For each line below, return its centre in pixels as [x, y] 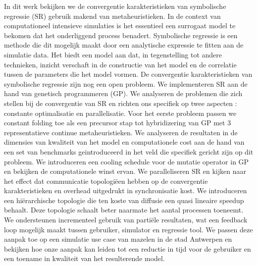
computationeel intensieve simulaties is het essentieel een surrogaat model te [120, 26]
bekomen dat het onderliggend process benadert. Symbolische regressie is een [121, 35]
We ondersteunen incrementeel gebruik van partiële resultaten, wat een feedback [126, 220]
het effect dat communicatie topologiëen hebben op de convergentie [106, 181]
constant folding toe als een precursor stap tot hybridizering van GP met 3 [118, 123]
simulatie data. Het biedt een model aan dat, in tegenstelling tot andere [113, 54]
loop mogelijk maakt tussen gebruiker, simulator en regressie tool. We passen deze [128, 229]
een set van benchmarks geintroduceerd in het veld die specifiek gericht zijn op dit [129, 151]
